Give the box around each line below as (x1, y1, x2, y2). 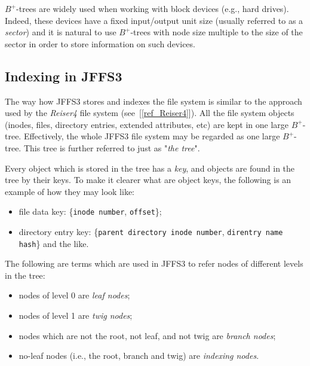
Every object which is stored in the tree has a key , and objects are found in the (5, 161, 295, 174)
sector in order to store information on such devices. (5, 37, 195, 50)
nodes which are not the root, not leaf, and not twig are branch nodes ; (19, 329, 276, 341)
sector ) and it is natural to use (5, 26, 116, 38)
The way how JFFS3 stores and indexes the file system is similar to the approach (5, 94, 302, 107)
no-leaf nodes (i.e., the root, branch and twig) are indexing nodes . (19, 349, 259, 362)
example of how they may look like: (5, 185, 134, 197)
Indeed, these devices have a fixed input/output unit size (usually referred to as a (5, 14, 303, 26)
